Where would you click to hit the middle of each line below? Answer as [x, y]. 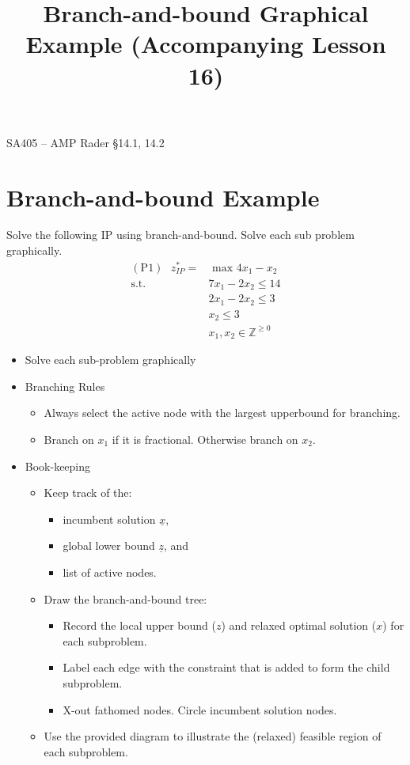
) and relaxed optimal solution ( [299, 625]
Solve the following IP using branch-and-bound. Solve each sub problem [180, 235]
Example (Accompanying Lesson [206, 44]
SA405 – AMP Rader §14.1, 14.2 [85, 142]
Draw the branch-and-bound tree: [125, 598]
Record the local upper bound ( [139, 625]
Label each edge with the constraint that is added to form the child [226, 667]
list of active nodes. [110, 572]
